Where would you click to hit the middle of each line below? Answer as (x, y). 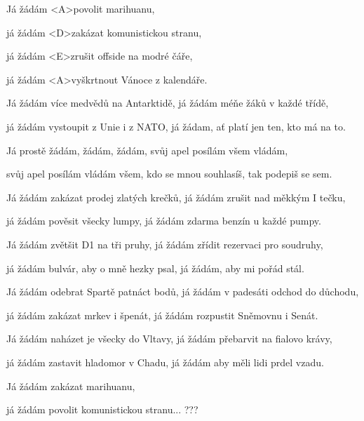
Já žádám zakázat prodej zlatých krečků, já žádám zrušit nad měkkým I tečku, (176, 197)
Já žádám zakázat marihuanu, (71, 386)
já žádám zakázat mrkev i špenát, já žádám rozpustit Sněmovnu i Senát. (162, 315)
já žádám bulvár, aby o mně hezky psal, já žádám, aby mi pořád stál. (155, 268)
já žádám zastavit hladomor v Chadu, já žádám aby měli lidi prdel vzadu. (165, 362)
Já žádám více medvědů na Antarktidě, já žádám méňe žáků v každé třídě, (168, 103)
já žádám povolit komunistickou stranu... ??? (102, 409)
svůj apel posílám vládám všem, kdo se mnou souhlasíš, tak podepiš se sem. (169, 174)
